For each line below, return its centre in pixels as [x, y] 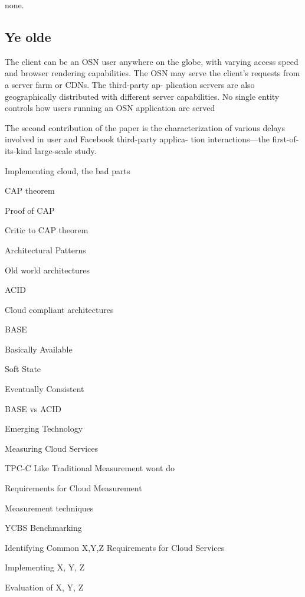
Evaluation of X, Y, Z [44, 587]
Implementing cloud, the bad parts [68, 170]
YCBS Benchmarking [43, 528]
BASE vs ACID [33, 408]
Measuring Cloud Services [52, 448]
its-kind [19, 150]
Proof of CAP [30, 210]
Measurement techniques [49, 508]
